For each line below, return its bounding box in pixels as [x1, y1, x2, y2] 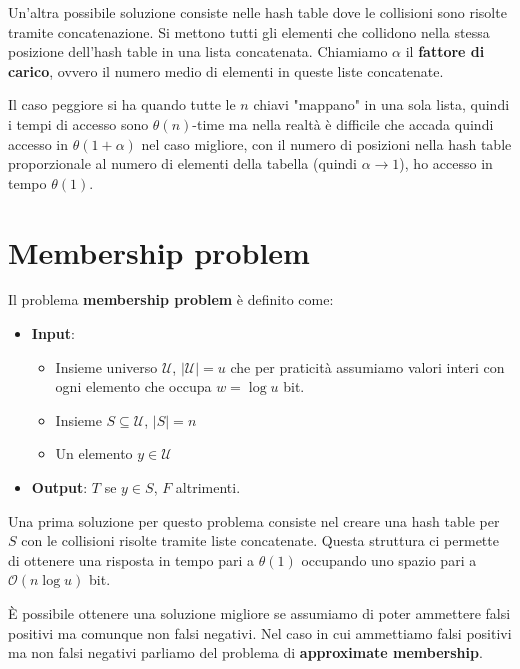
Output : [31, 477, 88, 498]
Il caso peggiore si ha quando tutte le [8, 94, 236, 115]
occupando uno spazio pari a [301, 549, 477, 570]
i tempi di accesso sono [8, 113, 149, 134]
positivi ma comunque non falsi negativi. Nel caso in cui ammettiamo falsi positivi [8, 622, 512, 643]
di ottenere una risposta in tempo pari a [8, 549, 255, 570]
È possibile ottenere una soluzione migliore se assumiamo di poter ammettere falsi [8, 603, 511, 623]
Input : [31, 323, 75, 344]
